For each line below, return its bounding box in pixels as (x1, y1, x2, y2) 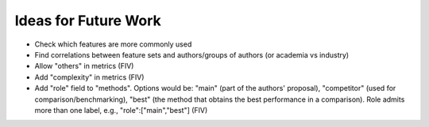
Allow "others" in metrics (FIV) (34, 62, 134, 71)
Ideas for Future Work (14, 12, 162, 29)
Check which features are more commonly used (34, 39, 192, 49)
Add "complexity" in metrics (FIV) (34, 72, 145, 82)
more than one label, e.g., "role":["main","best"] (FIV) (34, 105, 208, 114)
